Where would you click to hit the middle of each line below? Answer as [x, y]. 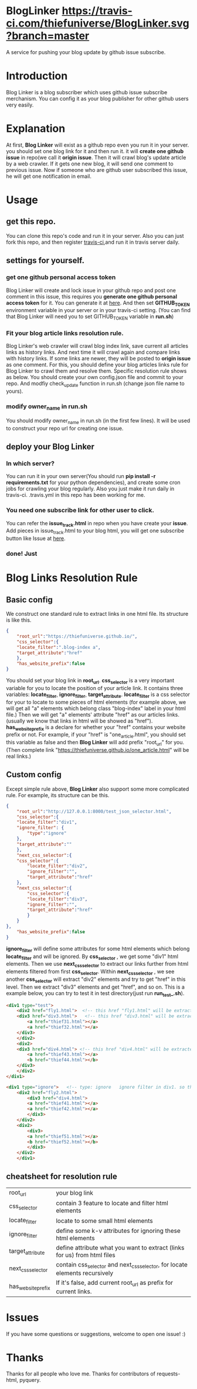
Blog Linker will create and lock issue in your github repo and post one [91, 290]
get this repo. [31, 222]
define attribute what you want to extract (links [120, 1248]
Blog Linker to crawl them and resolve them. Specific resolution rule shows [96, 371]
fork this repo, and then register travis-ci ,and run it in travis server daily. [93, 242]
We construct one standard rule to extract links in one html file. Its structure [97, 614]
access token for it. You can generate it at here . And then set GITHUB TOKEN [98, 303]
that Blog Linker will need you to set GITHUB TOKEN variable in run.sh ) [90, 317]
